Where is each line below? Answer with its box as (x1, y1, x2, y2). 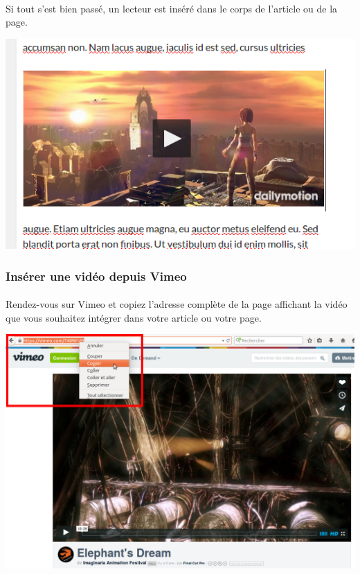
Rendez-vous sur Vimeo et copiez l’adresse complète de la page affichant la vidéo (6, 297, 348, 311)
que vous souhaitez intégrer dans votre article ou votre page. (6, 310, 262, 324)
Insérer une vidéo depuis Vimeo (6, 267, 187, 284)
